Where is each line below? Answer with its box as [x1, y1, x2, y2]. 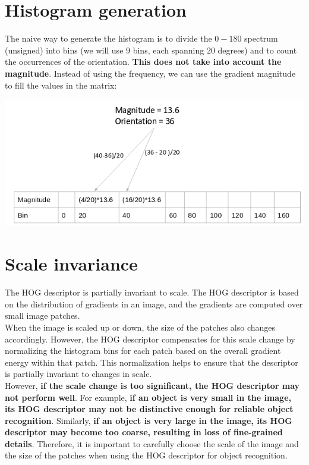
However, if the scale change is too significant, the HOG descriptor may [5, 379, 300, 391]
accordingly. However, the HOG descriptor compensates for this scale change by [5, 332, 295, 345]
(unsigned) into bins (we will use [5, 43, 124, 56]
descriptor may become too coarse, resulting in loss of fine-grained [5, 426, 283, 438]
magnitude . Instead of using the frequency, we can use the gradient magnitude [5, 67, 296, 79]
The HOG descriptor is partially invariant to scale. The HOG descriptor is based [5, 286, 299, 299]
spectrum [244, 32, 278, 45]
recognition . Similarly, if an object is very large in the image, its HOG [5, 414, 292, 426]
